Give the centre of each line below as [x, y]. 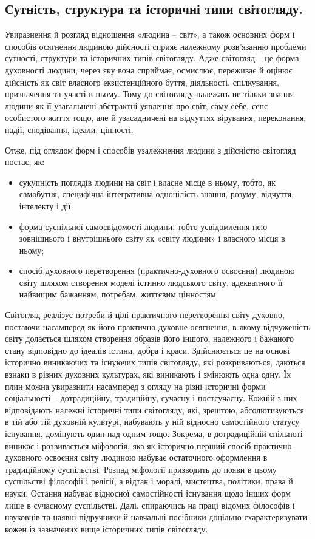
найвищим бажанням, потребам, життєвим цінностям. [119, 294]
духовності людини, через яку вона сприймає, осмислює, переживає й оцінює [149, 69]
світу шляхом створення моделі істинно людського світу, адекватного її [151, 282]
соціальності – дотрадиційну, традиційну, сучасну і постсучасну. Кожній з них [151, 398]
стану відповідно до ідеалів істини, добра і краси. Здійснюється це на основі [147, 350]
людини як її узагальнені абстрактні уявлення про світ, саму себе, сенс [137, 105]
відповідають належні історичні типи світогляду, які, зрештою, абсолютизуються [154, 409]
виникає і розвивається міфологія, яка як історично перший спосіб [128, 445]
